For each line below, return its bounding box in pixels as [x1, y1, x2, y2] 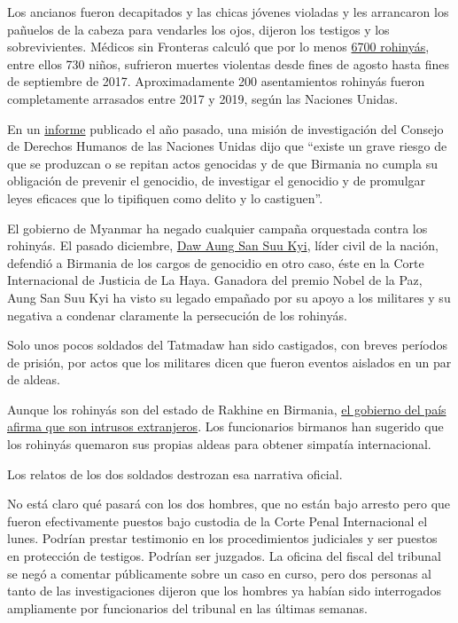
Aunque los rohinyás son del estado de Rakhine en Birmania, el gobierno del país [7, 399, 446, 418]
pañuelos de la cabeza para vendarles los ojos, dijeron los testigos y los [7, 20, 390, 38]
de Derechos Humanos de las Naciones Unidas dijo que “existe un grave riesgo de [7, 137, 447, 155]
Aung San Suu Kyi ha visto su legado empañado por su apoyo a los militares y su [7, 288, 451, 306]
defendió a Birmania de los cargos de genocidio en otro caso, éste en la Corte [7, 253, 424, 272]
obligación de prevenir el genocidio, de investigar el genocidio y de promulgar [7, 171, 426, 190]
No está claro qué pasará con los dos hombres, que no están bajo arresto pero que [7, 494, 451, 513]
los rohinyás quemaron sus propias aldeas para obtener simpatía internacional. [7, 435, 431, 453]
